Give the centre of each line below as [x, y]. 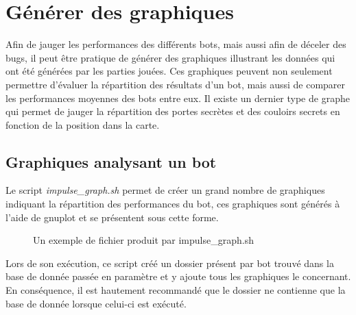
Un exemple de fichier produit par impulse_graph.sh [143, 240]
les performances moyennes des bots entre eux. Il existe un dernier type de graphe [178, 98]
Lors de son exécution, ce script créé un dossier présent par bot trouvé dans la [170, 263]
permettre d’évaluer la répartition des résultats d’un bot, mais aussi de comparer [176, 84]
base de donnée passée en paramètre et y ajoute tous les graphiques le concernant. [178, 276]
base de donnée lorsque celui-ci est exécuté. [96, 303]
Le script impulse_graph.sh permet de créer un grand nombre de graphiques [165, 190]
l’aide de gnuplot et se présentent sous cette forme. [112, 217]
